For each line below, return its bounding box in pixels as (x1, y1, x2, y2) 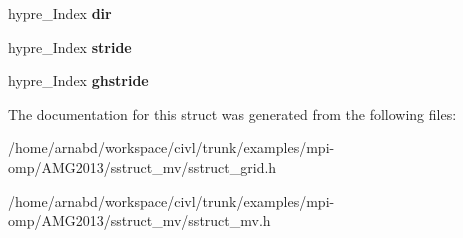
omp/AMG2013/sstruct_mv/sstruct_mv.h (8, 210, 271, 231)
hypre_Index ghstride (8, 70, 149, 91)
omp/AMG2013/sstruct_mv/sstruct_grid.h (8, 156, 277, 177)
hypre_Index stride (8, 36, 132, 57)
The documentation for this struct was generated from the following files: (8, 103, 457, 124)
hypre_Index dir (8, 3, 112, 23)
